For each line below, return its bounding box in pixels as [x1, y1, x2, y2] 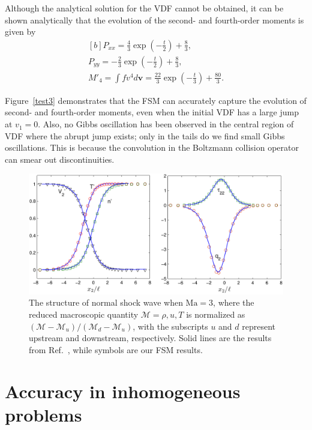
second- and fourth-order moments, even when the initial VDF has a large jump [5, 106, 299, 118]
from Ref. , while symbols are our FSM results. [29, 343, 203, 356]
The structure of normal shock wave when [29, 296, 183, 309]
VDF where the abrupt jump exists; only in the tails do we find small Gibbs [5, 129, 285, 142]
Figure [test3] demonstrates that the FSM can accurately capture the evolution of [5, 94, 307, 106]
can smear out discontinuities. [5, 153, 115, 165]
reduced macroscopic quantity [29, 308, 139, 321]
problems [5, 402, 82, 426]
